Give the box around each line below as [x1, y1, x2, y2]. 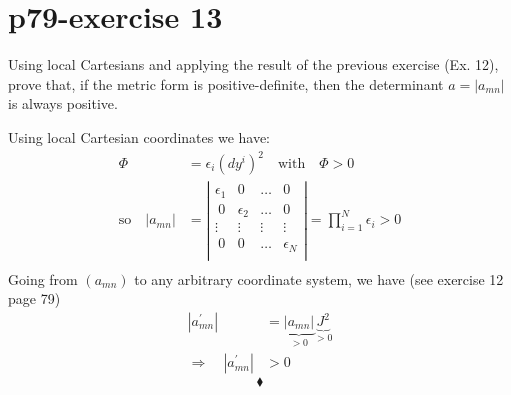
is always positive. [8, 93, 118, 114]
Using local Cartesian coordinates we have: [8, 126, 271, 147]
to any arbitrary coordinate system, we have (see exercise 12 [134, 268, 504, 289]
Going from [8, 268, 78, 289]
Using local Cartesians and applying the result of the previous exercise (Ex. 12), [8, 54, 499, 75]
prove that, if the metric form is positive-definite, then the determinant [8, 73, 444, 94]
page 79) [8, 288, 61, 309]
